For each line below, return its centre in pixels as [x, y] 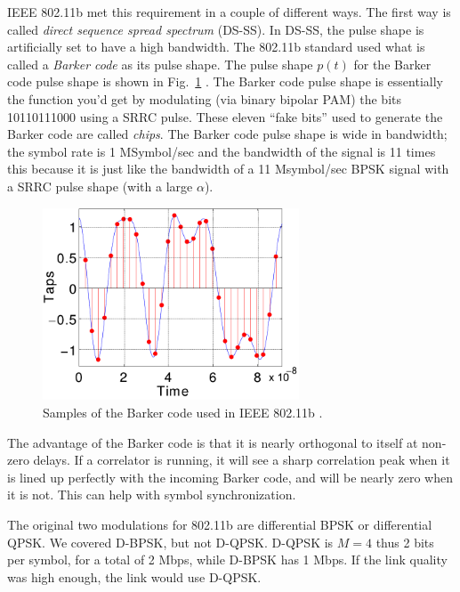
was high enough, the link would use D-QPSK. [134, 576]
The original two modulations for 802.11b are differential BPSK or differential [220, 524]
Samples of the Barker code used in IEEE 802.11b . [183, 412]
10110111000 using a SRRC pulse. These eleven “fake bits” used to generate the [225, 116]
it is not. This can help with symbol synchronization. [152, 495]
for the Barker [392, 64]
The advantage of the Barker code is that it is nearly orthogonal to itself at [213, 442]
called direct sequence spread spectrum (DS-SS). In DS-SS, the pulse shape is [216, 29]
